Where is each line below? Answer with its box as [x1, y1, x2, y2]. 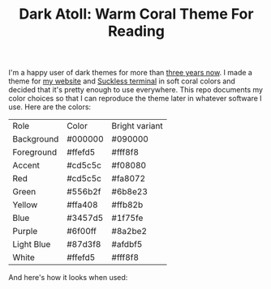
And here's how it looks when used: [8, 273, 128, 283]
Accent [12, 159, 41, 171]
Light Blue [12, 239, 51, 250]
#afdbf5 [111, 239, 143, 250]
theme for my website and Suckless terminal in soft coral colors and [8, 76, 235, 86]
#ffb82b [111, 199, 144, 210]
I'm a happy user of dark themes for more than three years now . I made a [8, 68, 253, 78]
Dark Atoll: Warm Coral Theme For [19, 5, 254, 23]
